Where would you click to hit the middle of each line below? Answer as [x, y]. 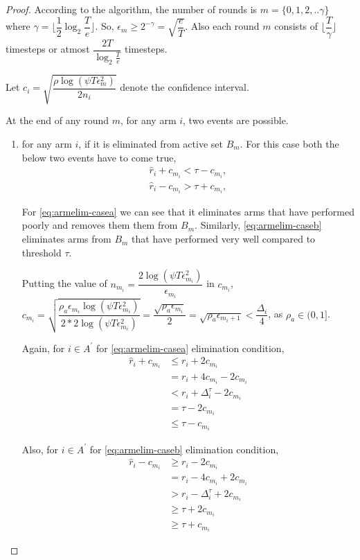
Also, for [40, 449]
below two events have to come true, [99, 157]
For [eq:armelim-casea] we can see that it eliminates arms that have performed [188, 211]
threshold [42, 252]
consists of [296, 26]
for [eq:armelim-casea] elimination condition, [190, 348]
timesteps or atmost [48, 49]
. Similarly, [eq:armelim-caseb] [258, 225]
